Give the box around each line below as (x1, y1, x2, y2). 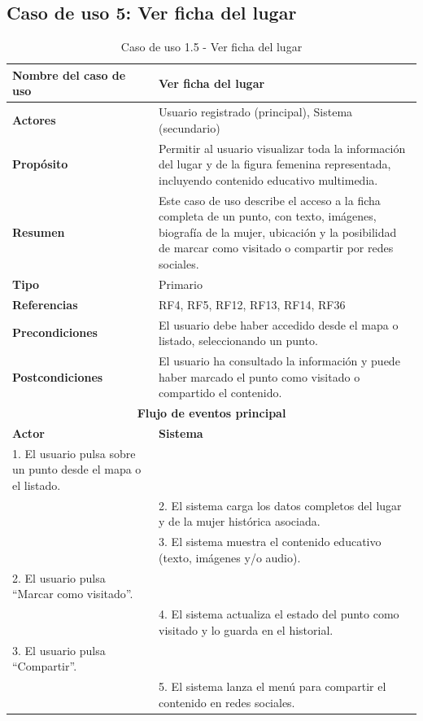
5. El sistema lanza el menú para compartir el (159, 677, 386, 694)
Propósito (12, 155, 68, 173)
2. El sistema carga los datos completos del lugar (159, 496, 402, 513)
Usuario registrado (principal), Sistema (159, 103, 353, 120)
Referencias (12, 295, 78, 312)
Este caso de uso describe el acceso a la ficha (159, 191, 381, 208)
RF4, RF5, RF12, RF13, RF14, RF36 (159, 295, 346, 312)
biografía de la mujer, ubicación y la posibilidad (159, 223, 397, 240)
